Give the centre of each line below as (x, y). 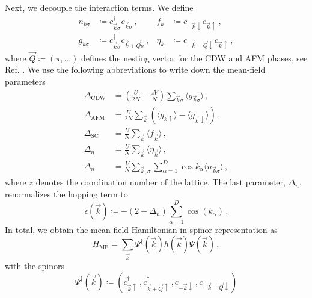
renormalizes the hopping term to (66, 194)
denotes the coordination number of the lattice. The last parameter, (161, 182)
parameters (25, 82)
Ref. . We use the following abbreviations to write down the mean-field (135, 70)
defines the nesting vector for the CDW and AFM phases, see (194, 57)
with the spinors (35, 266)
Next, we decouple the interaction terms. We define (99, 7)
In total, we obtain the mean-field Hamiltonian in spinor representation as (141, 229)
